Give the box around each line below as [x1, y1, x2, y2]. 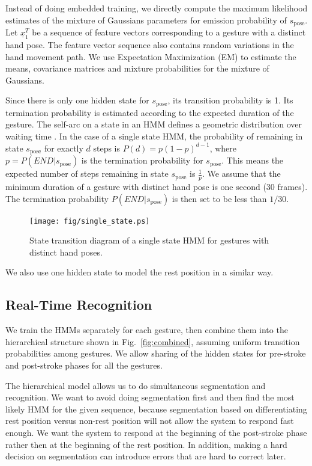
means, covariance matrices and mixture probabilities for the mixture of [5, 62, 269, 75]
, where [209, 141, 237, 154]
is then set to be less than [172, 192, 267, 204]
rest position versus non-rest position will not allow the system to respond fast [5, 414, 294, 427]
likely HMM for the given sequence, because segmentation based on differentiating [5, 402, 307, 415]
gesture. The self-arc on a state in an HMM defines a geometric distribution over [5, 118, 302, 130]
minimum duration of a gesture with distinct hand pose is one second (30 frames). [5, 180, 308, 192]
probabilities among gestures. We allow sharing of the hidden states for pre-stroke [5, 347, 306, 360]
